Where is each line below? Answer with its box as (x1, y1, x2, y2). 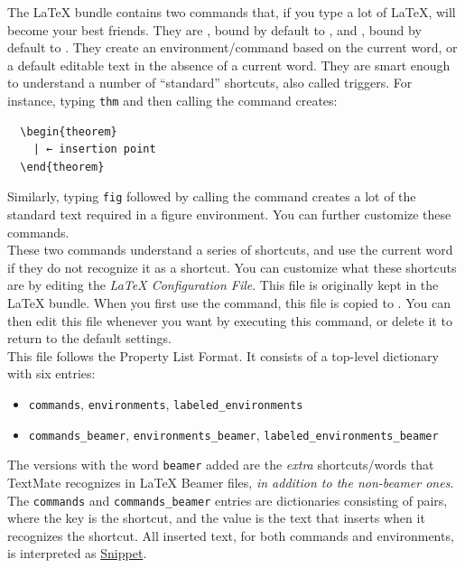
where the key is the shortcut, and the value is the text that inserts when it (7, 508, 425, 527)
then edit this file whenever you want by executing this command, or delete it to (7, 311, 452, 330)
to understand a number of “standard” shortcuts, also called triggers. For (7, 73, 413, 92)
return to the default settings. (7, 329, 172, 348)
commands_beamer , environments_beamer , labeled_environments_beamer (28, 424, 439, 443)
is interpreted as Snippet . (7, 544, 147, 563)
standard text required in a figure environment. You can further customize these (7, 205, 451, 224)
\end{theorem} (20, 160, 105, 173)
